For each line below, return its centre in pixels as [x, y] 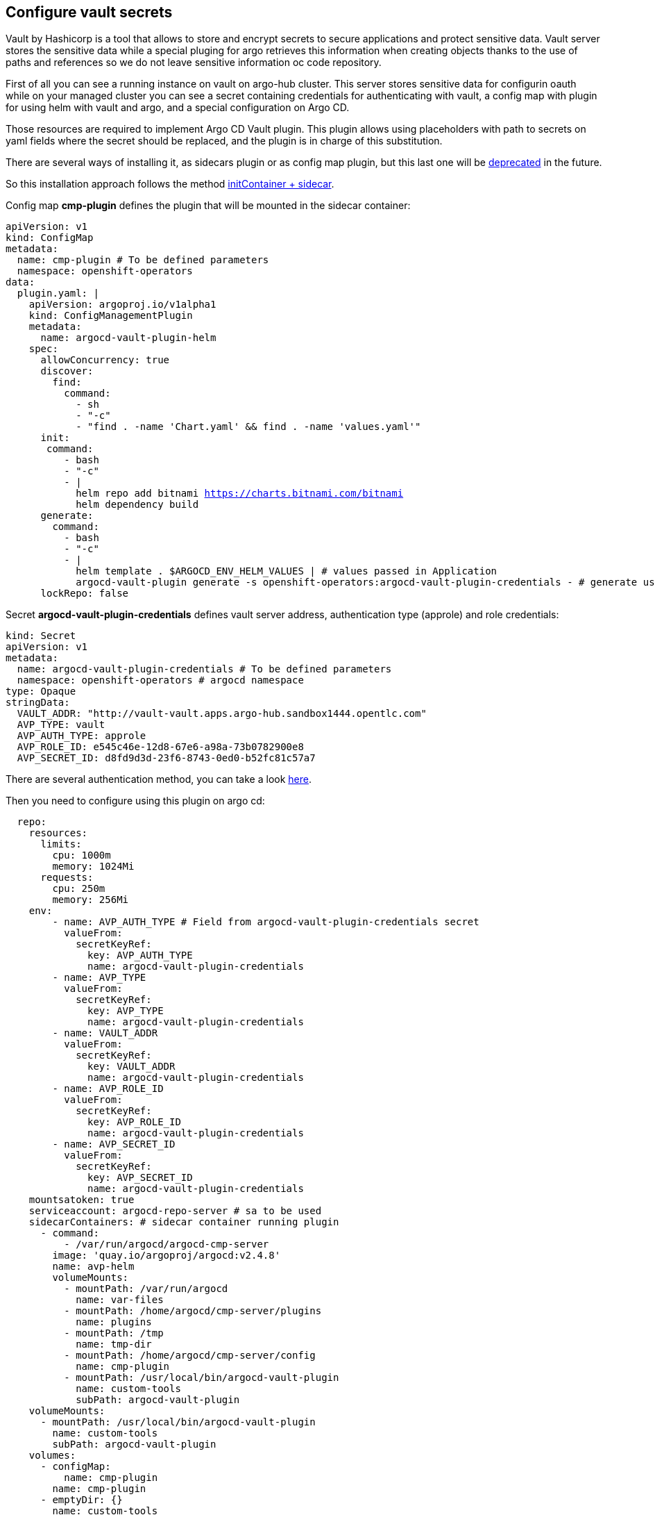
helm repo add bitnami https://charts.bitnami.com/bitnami [240, 494]
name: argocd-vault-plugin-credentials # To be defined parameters [204, 669]
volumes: [52, 1456]
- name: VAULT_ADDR [105, 1033]
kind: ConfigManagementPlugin [111, 316]
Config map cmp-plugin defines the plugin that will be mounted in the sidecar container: [208, 206]
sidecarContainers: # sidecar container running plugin [184, 1222]
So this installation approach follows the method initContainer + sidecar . [170, 184]
